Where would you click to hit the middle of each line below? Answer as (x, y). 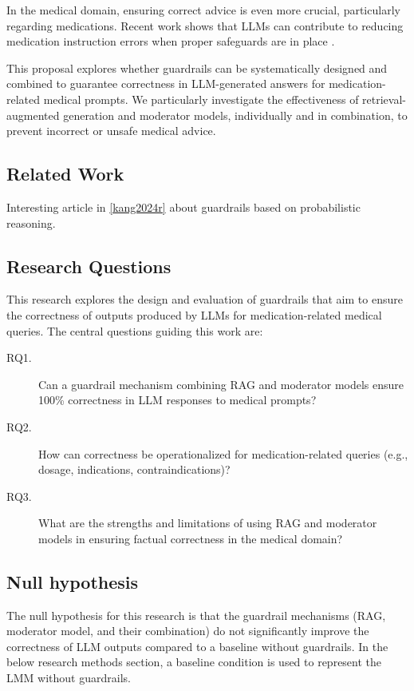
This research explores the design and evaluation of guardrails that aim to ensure (205, 299)
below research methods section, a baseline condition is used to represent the (194, 662)
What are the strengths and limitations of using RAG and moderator (208, 523)
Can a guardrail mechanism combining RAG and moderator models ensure (221, 384)
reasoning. (31, 222)
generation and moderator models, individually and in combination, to (235, 115)
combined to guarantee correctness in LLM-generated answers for (166, 83)
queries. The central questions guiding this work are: (135, 330)
